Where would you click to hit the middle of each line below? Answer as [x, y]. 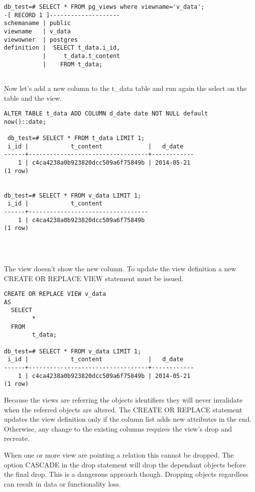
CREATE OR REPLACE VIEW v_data [55, 294]
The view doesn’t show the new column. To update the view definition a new [120, 268]
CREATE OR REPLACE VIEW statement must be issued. [94, 278]
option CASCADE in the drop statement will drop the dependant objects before [125, 464]
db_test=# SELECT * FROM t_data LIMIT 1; [76, 138]
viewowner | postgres [41, 40]
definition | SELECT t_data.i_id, [62, 48]
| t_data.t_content [81, 56]
